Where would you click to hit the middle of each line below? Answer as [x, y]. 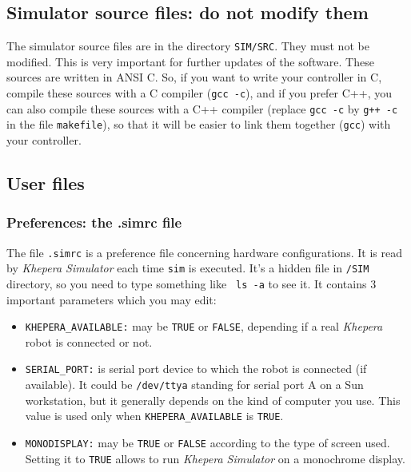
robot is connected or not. [89, 341]
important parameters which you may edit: [112, 299]
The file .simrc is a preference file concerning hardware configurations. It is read [204, 252]
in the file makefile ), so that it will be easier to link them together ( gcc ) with [199, 124]
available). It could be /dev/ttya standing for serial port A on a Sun [194, 385]
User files [46, 183]
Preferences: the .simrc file [94, 222]
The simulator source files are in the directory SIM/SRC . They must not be [188, 46]
